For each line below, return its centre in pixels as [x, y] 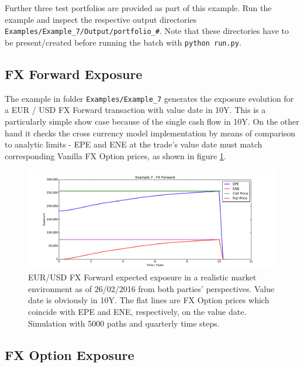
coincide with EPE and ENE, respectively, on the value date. [137, 312]
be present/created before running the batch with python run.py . [123, 42]
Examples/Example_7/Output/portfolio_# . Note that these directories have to [147, 31]
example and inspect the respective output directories [101, 19]
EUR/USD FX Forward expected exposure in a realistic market [142, 277]
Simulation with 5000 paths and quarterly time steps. [124, 323]
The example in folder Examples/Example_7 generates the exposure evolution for [149, 98]
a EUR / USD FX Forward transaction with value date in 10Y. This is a [135, 110]
